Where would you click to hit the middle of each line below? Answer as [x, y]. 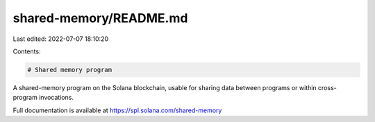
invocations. [56, 98]
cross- [327, 87]
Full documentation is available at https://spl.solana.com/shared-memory [117, 110]
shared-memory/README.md [100, 18]
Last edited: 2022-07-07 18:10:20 [61, 39]
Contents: [27, 51]
